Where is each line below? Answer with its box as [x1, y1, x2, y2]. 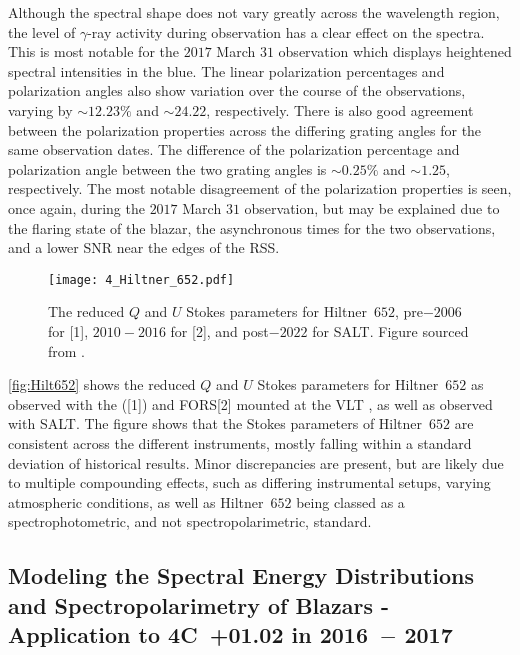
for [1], [48, 320, 89, 341]
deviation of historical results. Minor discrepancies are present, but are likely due [8, 452, 504, 473]
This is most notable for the [8, 41, 179, 62]
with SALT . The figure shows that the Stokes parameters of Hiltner [8, 413, 423, 434]
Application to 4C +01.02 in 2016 [8, 619, 368, 650]
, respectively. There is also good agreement [206, 99, 474, 120]
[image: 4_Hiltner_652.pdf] [48, 272, 235, 287]
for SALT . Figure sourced [312, 320, 469, 341]
